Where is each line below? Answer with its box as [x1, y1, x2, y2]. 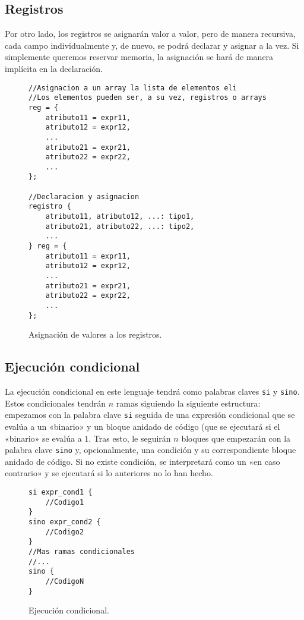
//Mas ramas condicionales [28, 547, 135, 556]
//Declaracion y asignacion [28, 192, 140, 201]
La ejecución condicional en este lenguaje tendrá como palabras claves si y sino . [5, 385, 300, 398]
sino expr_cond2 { [28, 518, 101, 527]
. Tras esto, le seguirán [88, 432, 171, 444]
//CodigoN [45, 577, 84, 586]
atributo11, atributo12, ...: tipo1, [45, 212, 195, 221]
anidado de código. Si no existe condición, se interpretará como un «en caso [5, 455, 280, 467]
